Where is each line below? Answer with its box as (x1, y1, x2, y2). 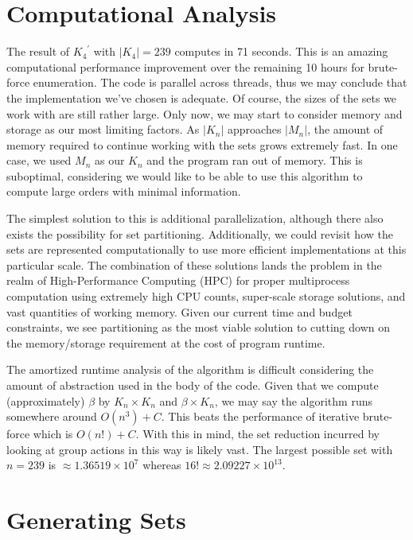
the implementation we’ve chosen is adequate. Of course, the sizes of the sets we (6, 89, 397, 106)
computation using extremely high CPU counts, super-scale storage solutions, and (6, 288, 406, 305)
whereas (142, 456, 181, 473)
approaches (228, 121, 282, 138)
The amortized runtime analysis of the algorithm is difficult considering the (6, 361, 374, 378)
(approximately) (6, 392, 85, 409)
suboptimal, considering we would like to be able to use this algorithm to (6, 167, 363, 184)
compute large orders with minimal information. (6, 183, 241, 200)
